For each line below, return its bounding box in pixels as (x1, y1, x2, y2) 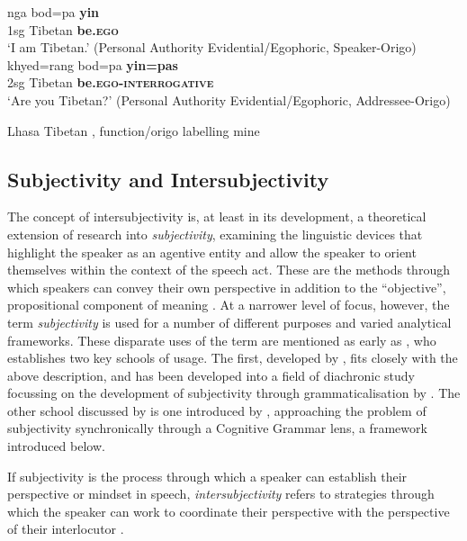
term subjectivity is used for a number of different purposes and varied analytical (7, 312, 452, 331)
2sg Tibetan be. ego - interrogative (7, 73, 214, 92)
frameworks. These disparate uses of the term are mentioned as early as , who (7, 330, 436, 349)
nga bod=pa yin (7, 3, 100, 21)
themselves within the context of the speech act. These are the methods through (7, 260, 450, 279)
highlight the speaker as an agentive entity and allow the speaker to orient (7, 242, 417, 261)
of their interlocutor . (7, 519, 124, 538)
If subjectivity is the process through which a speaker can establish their (7, 466, 408, 485)
